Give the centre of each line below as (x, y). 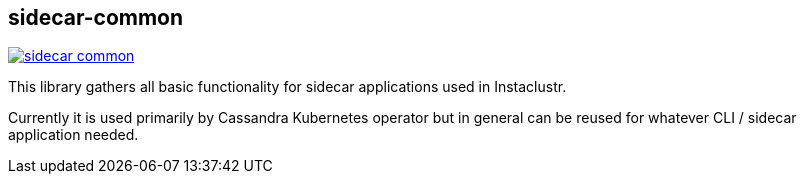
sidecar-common (96, 17)
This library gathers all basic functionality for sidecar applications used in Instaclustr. (287, 87)
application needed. (73, 135)
